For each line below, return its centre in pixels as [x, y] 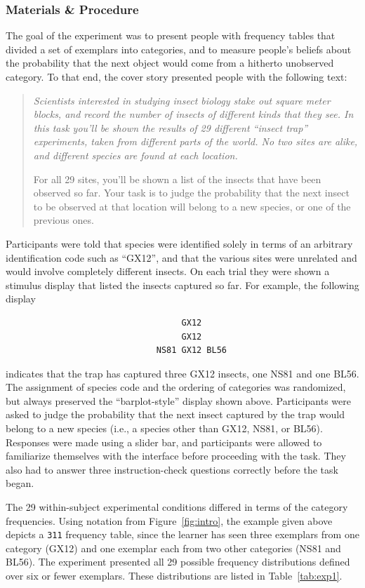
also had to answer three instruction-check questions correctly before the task [172, 469]
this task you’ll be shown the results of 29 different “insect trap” [171, 127]
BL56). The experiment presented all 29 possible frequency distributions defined [178, 562]
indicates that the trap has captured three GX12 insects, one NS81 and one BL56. [182, 373]
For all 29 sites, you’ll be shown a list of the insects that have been [177, 179]
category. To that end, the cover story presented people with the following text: [177, 76]
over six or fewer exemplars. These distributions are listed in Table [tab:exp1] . [174, 576]
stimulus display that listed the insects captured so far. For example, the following [182, 285]
